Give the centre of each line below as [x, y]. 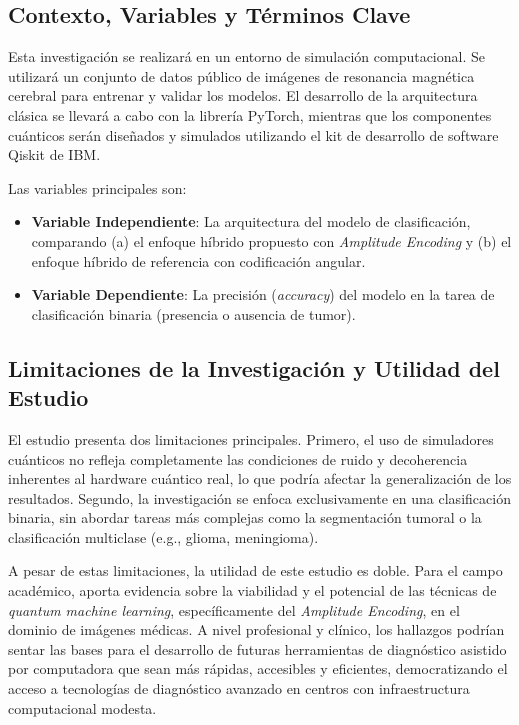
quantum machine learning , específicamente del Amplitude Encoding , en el [234, 609]
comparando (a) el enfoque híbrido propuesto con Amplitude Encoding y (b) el [271, 240]
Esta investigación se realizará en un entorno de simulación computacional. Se [246, 56]
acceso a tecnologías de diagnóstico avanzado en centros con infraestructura [239, 688]
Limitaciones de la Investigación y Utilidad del [254, 367]
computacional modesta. [82, 707]
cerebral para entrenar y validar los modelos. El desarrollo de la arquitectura [243, 95]
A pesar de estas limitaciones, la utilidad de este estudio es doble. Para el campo [255, 570]
